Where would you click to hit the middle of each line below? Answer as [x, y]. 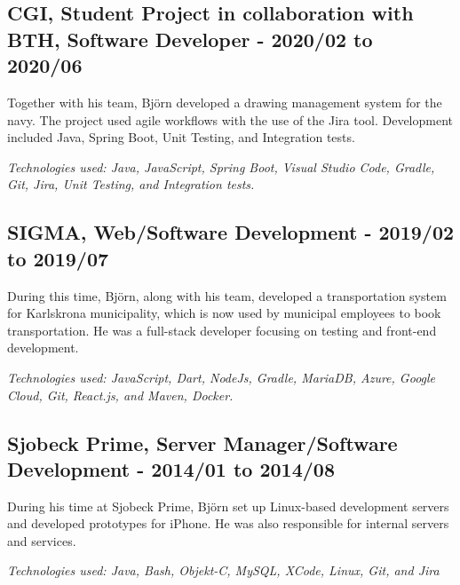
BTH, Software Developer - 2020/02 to [190, 39]
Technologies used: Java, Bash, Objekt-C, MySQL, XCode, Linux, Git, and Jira [223, 570]
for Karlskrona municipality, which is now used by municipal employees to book [224, 313]
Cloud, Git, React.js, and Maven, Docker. [120, 395]
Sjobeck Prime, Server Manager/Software [202, 443]
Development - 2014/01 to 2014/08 [171, 468]
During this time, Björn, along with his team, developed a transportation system [227, 295]
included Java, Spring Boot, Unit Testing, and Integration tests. [181, 137]
